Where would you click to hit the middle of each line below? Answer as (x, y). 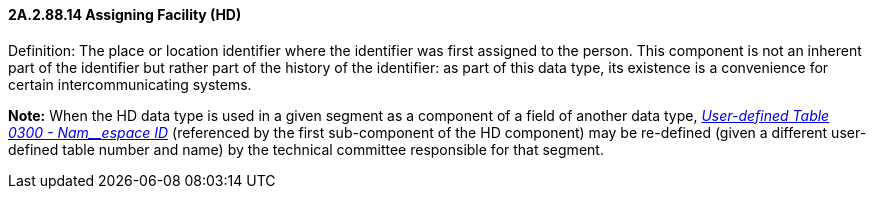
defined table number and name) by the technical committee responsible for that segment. (306, 149)
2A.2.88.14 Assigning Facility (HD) (125, 14)
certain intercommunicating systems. (130, 84)
